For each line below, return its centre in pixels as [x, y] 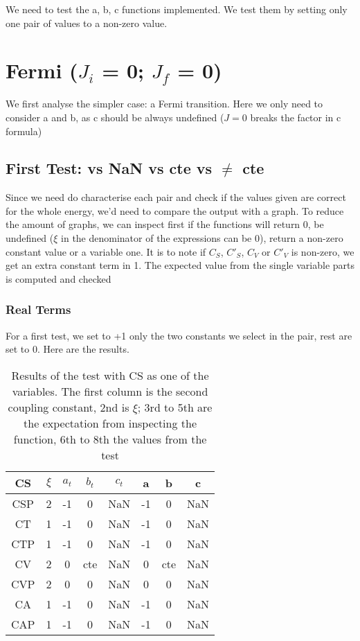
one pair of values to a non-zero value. [87, 23]
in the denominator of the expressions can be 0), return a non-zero [202, 238]
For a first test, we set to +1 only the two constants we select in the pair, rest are [179, 335]
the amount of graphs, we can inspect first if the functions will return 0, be [165, 224]
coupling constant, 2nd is [69, 407]
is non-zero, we [323, 251]
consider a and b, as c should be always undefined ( [115, 117]
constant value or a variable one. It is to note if [106, 251]
